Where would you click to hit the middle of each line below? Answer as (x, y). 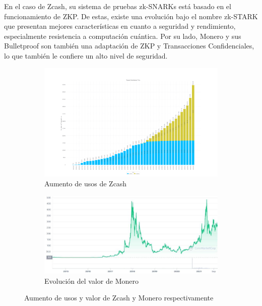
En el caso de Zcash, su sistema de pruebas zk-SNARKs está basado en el (118, 6)
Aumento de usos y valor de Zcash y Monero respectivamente (119, 298)
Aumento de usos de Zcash (86, 184)
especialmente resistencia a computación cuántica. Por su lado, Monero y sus (123, 36)
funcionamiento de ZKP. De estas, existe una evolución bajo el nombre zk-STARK (131, 16)
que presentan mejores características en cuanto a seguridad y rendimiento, (120, 26)
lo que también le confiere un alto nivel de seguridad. (86, 55)
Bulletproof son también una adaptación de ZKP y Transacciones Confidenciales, (129, 46)
